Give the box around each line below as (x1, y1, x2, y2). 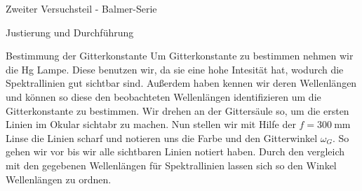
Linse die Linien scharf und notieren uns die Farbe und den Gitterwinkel (6, 130, 318, 145)
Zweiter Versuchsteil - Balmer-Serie (6, 1, 157, 15)
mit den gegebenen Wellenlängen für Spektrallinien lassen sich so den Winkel (6, 157, 337, 172)
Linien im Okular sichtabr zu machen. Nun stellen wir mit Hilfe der (6, 117, 296, 132)
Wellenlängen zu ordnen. (6, 171, 112, 186)
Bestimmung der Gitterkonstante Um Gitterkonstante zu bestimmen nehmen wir (6, 48, 354, 63)
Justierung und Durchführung (6, 24, 134, 39)
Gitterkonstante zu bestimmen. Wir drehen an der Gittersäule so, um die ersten (6, 103, 349, 118)
